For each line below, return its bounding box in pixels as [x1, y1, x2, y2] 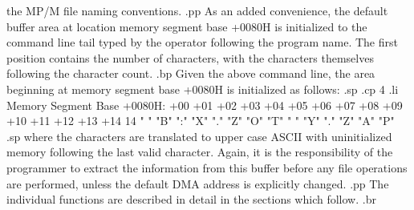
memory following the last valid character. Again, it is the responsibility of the [6, 143, 393, 160]
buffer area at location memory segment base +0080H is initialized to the [6, 18, 367, 34]
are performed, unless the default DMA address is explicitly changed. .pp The [6, 175, 389, 192]
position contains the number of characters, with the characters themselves [6, 49, 374, 66]
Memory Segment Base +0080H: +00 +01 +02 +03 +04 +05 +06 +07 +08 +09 [6, 96, 403, 113]
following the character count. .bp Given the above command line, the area [6, 65, 375, 82]
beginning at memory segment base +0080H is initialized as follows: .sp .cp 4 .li [6, 80, 399, 97]
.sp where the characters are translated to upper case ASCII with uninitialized [6, 127, 392, 144]
